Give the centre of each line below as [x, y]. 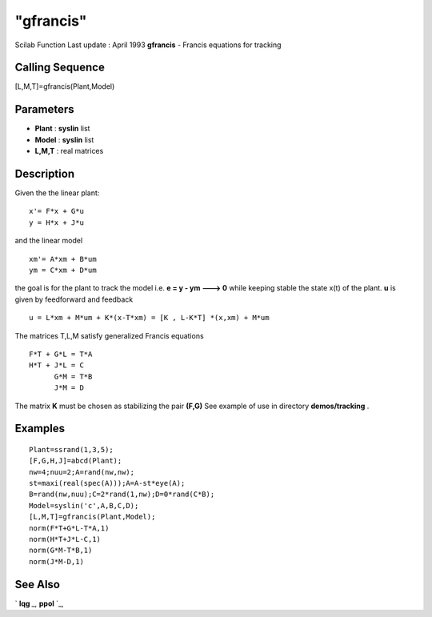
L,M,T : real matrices [69, 151]
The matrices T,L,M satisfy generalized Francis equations [109, 335]
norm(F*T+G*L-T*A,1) [69, 528]
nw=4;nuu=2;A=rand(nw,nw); [82, 472]
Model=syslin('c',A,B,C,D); [84, 505]
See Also [37, 584]
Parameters [44, 109]
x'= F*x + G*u [56, 211]
